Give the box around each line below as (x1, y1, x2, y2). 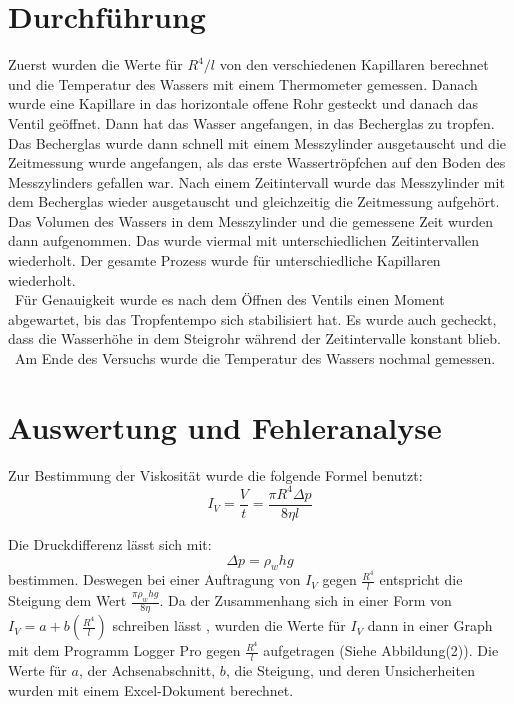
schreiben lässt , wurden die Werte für (112, 615, 346, 636)
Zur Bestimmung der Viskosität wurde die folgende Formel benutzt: (8, 464, 423, 485)
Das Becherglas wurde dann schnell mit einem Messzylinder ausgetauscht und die (8, 132, 507, 153)
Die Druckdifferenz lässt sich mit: (8, 533, 212, 554)
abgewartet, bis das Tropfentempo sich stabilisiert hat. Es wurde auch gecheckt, (8, 308, 497, 329)
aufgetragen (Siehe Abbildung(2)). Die (263, 640, 499, 661)
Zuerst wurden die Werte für (8, 54, 183, 75)
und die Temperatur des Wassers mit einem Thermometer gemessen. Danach (8, 73, 478, 94)
